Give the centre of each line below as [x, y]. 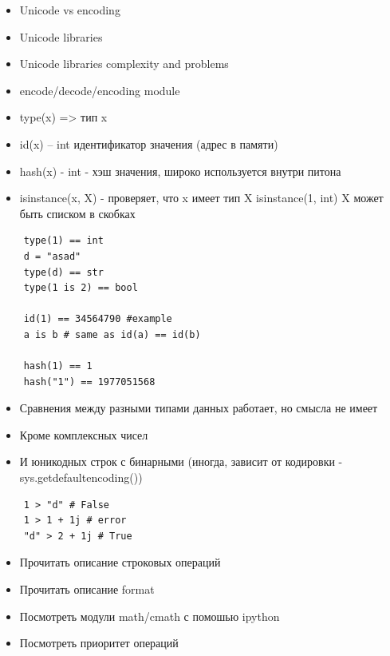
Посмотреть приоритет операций [99, 643]
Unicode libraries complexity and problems [124, 64]
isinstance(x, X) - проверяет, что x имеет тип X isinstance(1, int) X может [201, 198]
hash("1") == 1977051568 [89, 382]
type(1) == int [63, 241]
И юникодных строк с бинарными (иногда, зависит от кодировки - [181, 461]
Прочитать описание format [87, 589]
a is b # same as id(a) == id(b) [112, 334]
